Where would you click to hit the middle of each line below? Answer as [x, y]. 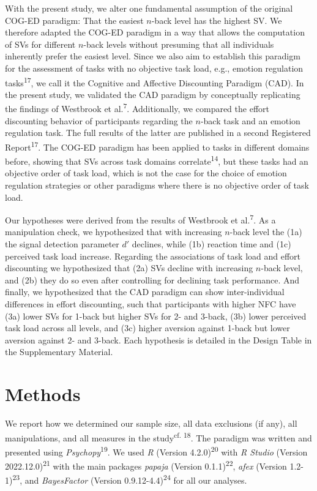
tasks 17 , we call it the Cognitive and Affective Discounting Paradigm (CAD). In [155, 81]
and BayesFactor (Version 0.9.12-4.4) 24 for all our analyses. [136, 479]
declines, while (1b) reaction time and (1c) [211, 243]
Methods [43, 394]
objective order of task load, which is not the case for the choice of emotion [146, 173]
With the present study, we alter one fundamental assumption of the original [149, 8]
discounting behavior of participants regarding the [99, 120]
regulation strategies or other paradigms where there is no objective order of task [157, 185]
